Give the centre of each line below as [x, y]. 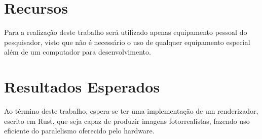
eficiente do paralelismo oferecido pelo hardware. [79, 131]
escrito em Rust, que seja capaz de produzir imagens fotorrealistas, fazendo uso [127, 121]
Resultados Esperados [82, 87]
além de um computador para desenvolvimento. [78, 52]
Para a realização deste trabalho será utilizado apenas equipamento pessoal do [126, 32]
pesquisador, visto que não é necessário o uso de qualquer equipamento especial [127, 42]
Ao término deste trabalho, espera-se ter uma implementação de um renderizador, [131, 111]
